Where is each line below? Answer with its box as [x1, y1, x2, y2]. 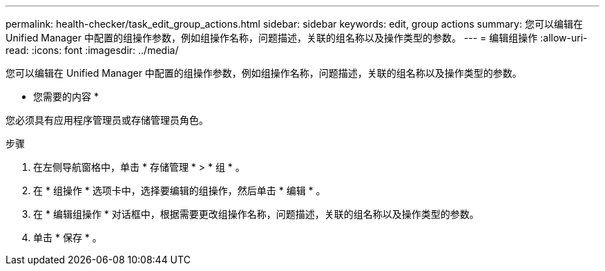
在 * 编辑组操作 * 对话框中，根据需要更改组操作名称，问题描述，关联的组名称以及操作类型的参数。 [33, 208, 479, 220]
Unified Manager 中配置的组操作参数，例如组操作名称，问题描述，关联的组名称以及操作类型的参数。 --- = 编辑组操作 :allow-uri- [6, 32, 588, 44]
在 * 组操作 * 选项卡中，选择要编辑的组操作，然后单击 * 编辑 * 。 [33, 185, 326, 196]
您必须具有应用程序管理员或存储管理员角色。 [6, 114, 209, 126]
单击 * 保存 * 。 [33, 232, 102, 243]
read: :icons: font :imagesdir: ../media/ [6, 44, 179, 56]
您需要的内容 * [33, 91, 99, 102]
